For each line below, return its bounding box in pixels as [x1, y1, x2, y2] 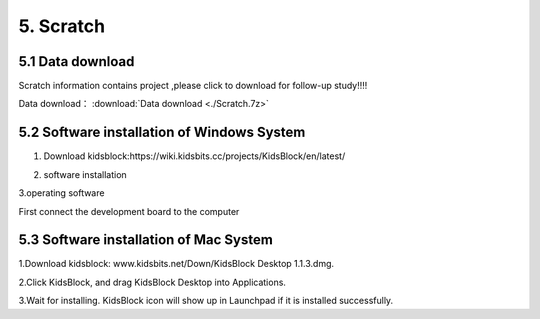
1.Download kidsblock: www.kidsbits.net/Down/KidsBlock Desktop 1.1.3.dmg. [18, 258, 335, 270]
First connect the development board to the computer [18, 205, 240, 217]
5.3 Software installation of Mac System [18, 231, 274, 249]
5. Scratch [18, 15, 105, 37]
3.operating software [18, 187, 105, 199]
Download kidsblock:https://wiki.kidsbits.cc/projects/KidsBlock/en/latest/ [43, 150, 346, 162]
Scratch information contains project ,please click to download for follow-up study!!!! [18, 80, 368, 92]
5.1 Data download [18, 53, 135, 70]
